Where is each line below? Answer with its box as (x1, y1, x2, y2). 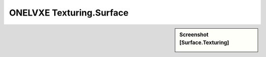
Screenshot (179, 31, 209, 38)
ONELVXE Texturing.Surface (9, 7, 129, 18)
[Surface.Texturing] (179, 39, 229, 46)
